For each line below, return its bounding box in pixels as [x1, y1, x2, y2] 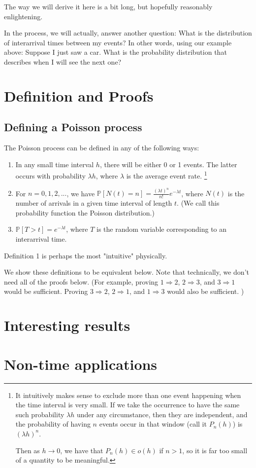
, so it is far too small [182, 445, 248, 455]
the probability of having [15, 419, 91, 429]
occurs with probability [15, 170, 86, 180]
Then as [15, 445, 40, 455]
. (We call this [177, 198, 220, 208]
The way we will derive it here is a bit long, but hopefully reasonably [4, 1, 213, 11]
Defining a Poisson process [4, 119, 142, 135]
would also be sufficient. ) [167, 286, 244, 296]
